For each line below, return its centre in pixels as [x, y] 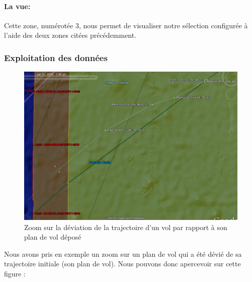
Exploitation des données [56, 57]
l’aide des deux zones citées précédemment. [70, 35]
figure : [15, 273]
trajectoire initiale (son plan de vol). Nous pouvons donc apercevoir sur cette [122, 264]
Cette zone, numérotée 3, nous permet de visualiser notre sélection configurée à [126, 25]
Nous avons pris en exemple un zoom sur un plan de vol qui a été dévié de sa [123, 253]
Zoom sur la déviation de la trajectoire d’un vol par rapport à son [126, 227]
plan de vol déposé [53, 237]
